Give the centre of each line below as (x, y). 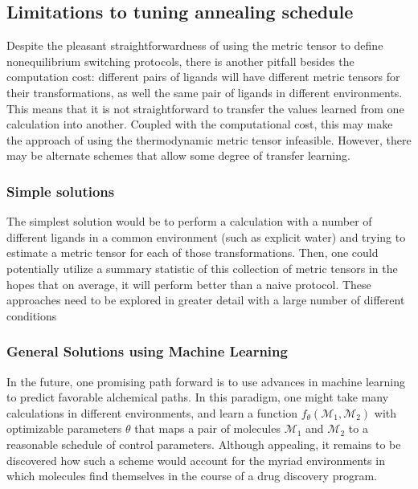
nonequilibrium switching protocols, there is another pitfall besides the (180, 61)
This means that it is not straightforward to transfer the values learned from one (205, 108)
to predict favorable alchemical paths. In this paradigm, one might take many (198, 397)
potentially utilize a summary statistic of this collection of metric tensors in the (202, 268)
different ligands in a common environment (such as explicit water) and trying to (206, 236)
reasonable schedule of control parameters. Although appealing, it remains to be (204, 444)
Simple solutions (61, 191)
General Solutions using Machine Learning (147, 351)
